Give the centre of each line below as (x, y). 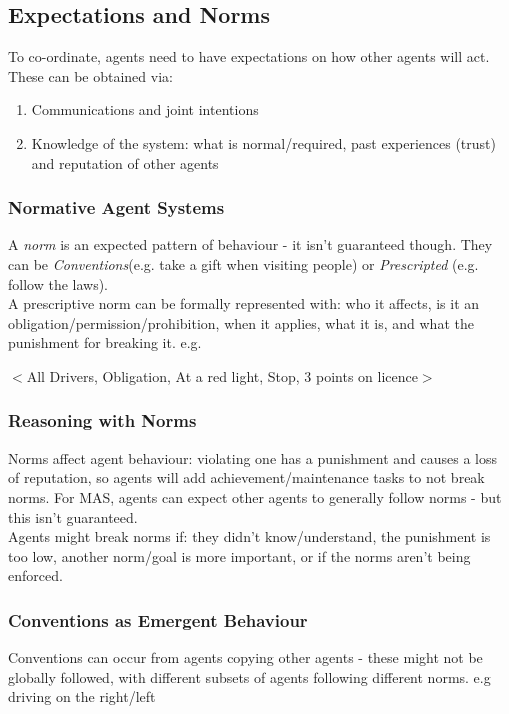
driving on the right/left (82, 696)
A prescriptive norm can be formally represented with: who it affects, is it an (244, 303)
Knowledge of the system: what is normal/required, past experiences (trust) (263, 142)
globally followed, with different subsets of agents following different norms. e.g (249, 676)
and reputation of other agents (125, 162)
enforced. (35, 575)
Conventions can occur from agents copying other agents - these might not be (245, 657)
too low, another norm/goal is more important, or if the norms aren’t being (239, 555)
